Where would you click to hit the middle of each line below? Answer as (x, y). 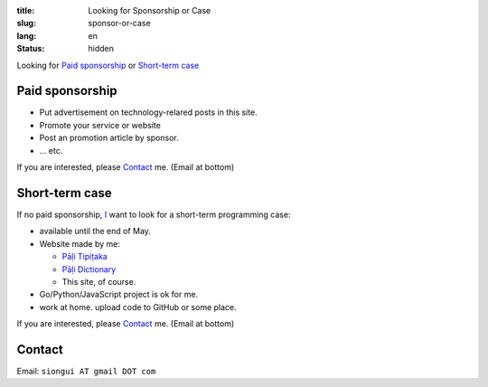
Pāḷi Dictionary (89, 269)
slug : (26, 24)
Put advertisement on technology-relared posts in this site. (148, 112)
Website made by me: (80, 243)
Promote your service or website (100, 125)
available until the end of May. (95, 231)
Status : (31, 49)
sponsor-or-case (119, 24)
